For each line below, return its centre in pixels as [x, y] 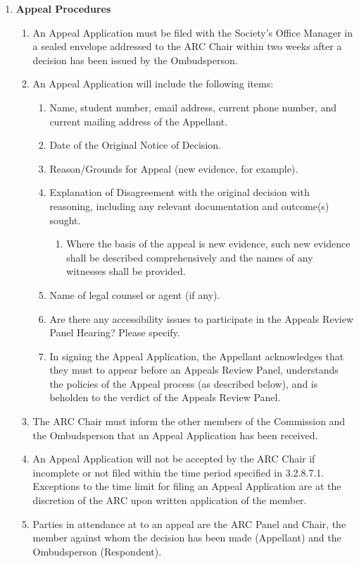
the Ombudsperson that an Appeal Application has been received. [175, 435]
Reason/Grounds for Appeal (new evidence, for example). [174, 168]
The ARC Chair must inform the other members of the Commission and [189, 421]
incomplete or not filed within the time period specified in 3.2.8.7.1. [178, 472]
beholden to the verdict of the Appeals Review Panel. [165, 397]
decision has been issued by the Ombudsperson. [135, 60]
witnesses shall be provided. [126, 271]
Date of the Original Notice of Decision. [135, 145]
